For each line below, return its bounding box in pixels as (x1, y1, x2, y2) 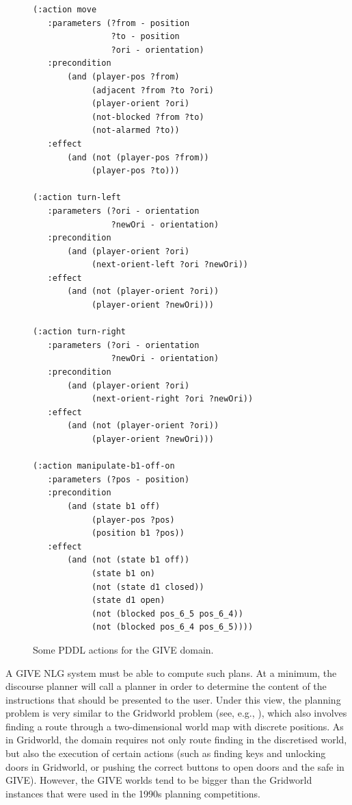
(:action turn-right (33, 327, 126, 337)
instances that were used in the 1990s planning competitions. (5, 786, 260, 800)
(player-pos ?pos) (91, 515, 175, 525)
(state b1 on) (91, 568, 155, 578)
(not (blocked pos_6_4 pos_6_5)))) (91, 622, 254, 632)
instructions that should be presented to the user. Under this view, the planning (5, 692, 341, 706)
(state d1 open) (91, 595, 165, 606)
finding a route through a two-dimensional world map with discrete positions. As (5, 719, 344, 733)
